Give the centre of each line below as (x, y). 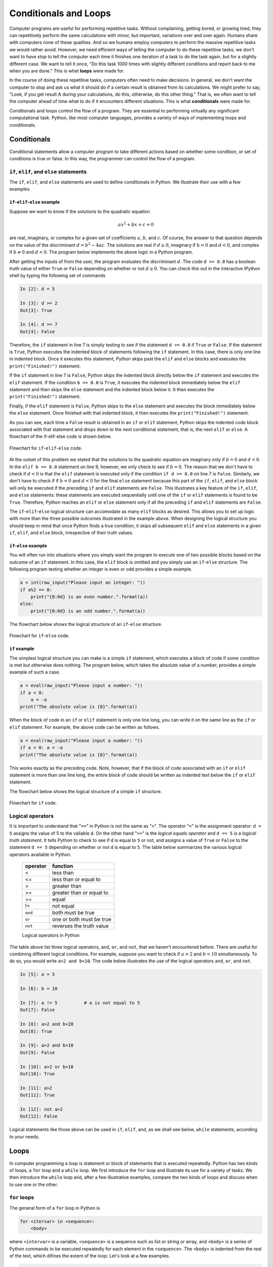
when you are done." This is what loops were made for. (67, 70)
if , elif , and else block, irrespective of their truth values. (71, 533)
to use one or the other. (34, 1184)
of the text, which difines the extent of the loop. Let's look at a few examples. (90, 1256)
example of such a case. (35, 672)
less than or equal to (77, 879)
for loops (22, 1198)
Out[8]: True (36, 1031)
